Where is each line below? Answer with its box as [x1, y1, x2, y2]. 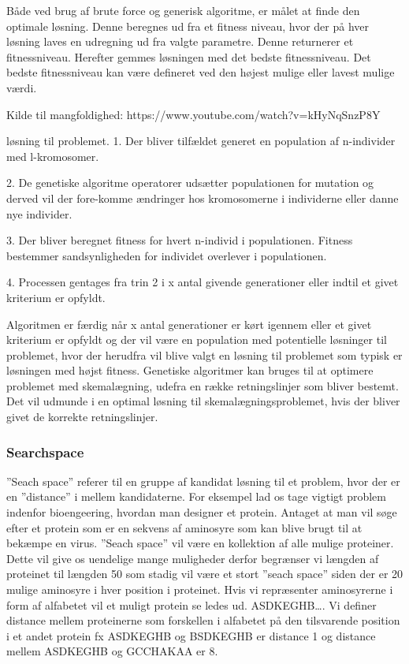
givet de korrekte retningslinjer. [6, 408, 158, 425]
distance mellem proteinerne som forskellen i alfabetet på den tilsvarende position [6, 612, 400, 629]
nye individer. [6, 205, 73, 222]
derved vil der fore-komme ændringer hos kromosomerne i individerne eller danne [6, 189, 399, 206]
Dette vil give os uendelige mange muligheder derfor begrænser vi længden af [6, 550, 379, 566]
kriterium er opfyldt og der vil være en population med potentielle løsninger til [6, 331, 387, 348]
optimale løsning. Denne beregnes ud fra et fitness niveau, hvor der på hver [6, 17, 369, 34]
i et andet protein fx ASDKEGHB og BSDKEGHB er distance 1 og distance [6, 627, 376, 643]
